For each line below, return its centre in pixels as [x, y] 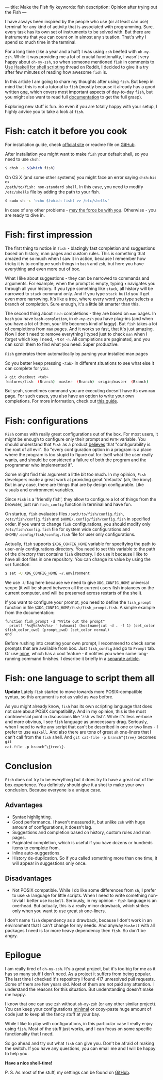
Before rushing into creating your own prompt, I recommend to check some [80, 643]
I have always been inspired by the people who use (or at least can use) [77, 22]
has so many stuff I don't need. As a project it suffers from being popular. [78, 974]
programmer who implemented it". [39, 465]
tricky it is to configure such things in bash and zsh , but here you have [74, 263]
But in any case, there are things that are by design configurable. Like [74, 485]
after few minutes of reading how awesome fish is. [56, 72]
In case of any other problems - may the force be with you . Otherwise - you [81, 210]
